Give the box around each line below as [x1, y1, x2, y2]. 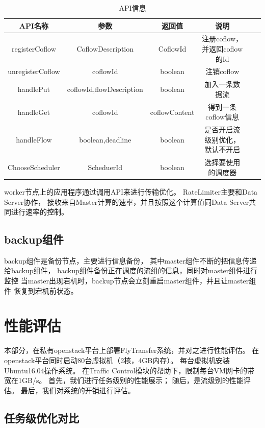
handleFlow [16, 134, 52, 145]
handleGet [17, 106, 50, 117]
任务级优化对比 [4, 410, 79, 425]
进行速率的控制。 [11, 206, 68, 217]
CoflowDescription [76, 43, 134, 54]
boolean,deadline [79, 134, 131, 145]
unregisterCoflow [8, 66, 60, 77]
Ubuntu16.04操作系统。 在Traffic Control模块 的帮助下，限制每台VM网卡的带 [4, 365, 254, 375]
